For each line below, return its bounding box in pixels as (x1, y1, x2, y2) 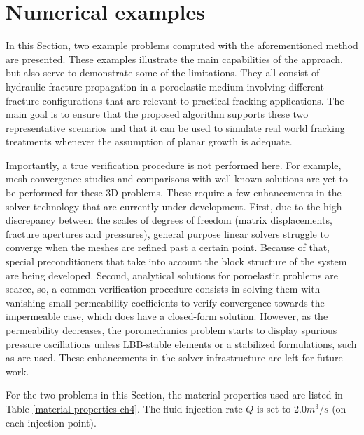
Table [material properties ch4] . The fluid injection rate (6, 401, 243, 415)
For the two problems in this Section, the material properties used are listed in (6, 387, 343, 402)
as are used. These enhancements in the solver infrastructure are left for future (6, 350, 343, 365)
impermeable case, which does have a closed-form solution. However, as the (6, 309, 328, 323)
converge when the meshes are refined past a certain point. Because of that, (6, 240, 330, 255)
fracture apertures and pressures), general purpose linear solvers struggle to (6, 226, 329, 241)
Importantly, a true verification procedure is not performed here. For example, (6, 157, 342, 172)
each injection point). (6, 415, 97, 429)
